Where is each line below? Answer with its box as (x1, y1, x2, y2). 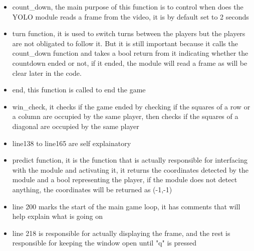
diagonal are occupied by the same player (12, 120, 139, 131)
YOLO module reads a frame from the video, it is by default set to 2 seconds (12, 11, 249, 22)
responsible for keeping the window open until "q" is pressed (12, 237, 197, 248)
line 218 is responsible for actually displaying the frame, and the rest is (12, 227, 230, 238)
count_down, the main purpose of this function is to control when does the (12, 2, 243, 12)
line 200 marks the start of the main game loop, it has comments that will (12, 201, 240, 211)
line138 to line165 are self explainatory (12, 138, 131, 148)
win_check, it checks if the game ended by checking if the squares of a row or (12, 101, 250, 111)
